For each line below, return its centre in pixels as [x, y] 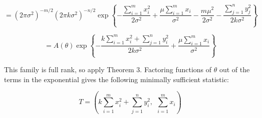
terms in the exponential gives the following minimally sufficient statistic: [116, 79]
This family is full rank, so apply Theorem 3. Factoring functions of [108, 69]
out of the [234, 69]
